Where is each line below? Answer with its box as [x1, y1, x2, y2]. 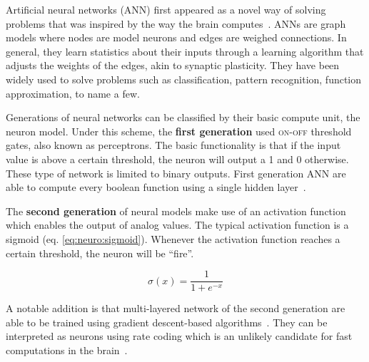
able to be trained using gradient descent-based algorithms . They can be [6, 314, 328, 329]
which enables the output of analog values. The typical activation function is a [6, 217, 349, 232]
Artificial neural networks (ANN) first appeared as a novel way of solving [6, 2, 326, 16]
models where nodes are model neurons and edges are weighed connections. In [6, 30, 347, 45]
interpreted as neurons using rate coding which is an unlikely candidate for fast [6, 329, 353, 343]
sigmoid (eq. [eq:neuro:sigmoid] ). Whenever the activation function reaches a [6, 231, 340, 246]
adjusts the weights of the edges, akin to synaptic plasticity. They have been [6, 58, 340, 73]
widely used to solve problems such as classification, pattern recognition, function [6, 71, 362, 86]
